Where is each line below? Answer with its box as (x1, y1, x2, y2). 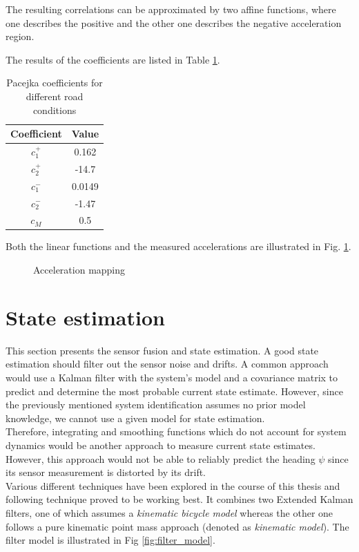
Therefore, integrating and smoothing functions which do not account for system (6, 424, 347, 439)
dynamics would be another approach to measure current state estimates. (6, 437, 316, 452)
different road (26, 88, 84, 103)
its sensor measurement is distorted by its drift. (6, 465, 206, 479)
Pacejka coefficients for (6, 75, 103, 90)
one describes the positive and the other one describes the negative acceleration (6, 15, 342, 30)
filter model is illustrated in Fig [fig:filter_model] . (6, 533, 215, 547)
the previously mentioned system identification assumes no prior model (6, 397, 306, 412)
